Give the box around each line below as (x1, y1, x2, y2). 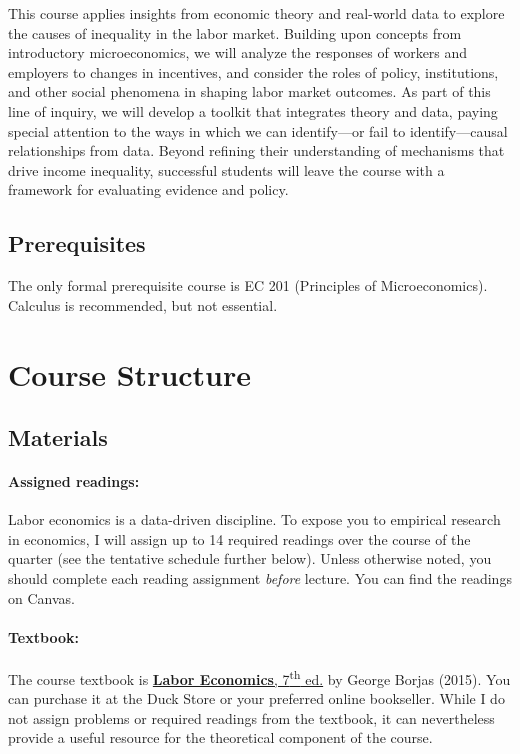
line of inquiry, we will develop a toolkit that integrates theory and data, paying (8, 100, 498, 121)
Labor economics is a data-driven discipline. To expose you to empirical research (8, 509, 501, 530)
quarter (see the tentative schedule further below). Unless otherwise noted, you (8, 548, 492, 569)
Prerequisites (8, 228, 146, 259)
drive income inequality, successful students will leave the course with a (8, 159, 445, 180)
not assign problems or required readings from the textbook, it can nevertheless (8, 707, 495, 728)
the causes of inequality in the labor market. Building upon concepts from (8, 22, 462, 43)
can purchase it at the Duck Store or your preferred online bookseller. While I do (8, 688, 505, 709)
